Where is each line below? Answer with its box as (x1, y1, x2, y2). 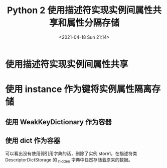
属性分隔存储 (66, 17, 119, 29)
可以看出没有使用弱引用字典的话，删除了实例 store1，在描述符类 (5, 150, 137, 156)
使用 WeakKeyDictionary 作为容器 (5, 118, 112, 126)
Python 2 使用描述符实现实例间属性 (7, 5, 153, 16)
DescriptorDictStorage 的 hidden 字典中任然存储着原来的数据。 (5, 157, 133, 164)
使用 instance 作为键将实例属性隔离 (5, 83, 152, 95)
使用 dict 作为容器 (5, 136, 60, 145)
